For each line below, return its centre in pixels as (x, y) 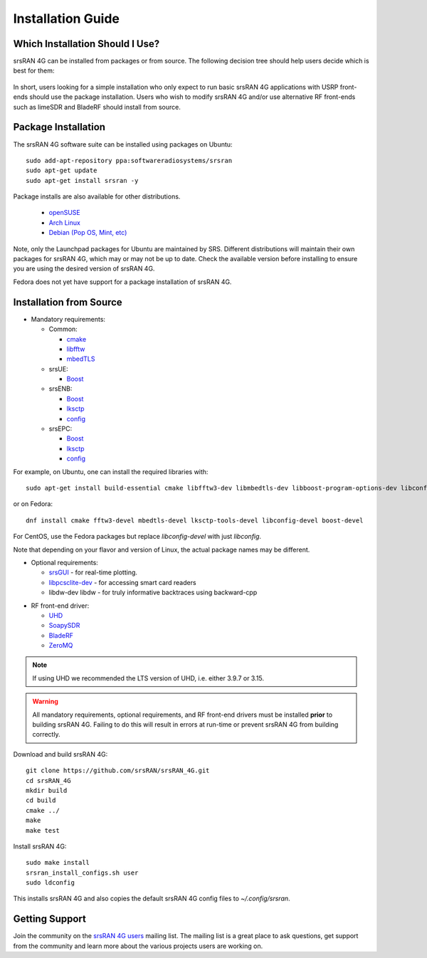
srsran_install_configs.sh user (82, 873)
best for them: (34, 70)
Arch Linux (65, 222)
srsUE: (58, 369)
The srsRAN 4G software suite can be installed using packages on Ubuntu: (123, 144)
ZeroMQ (61, 646)
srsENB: (60, 389)
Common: (63, 329)
